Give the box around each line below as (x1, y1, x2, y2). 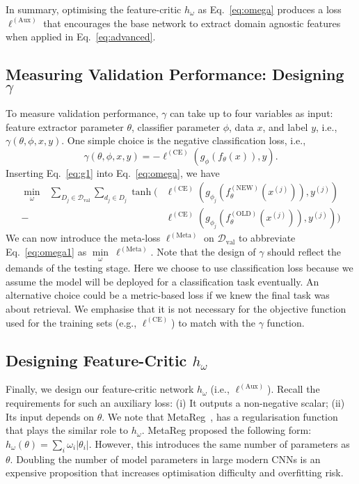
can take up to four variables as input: (170, 105, 333, 120)
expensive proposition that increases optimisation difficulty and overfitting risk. (6, 465, 344, 480)
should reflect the (267, 244, 342, 259)
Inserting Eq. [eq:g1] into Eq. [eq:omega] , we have (6, 165, 220, 180)
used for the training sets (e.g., (6, 315, 137, 329)
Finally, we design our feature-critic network (6, 382, 194, 396)
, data (229, 119, 254, 134)
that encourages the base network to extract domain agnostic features (43, 15, 341, 30)
